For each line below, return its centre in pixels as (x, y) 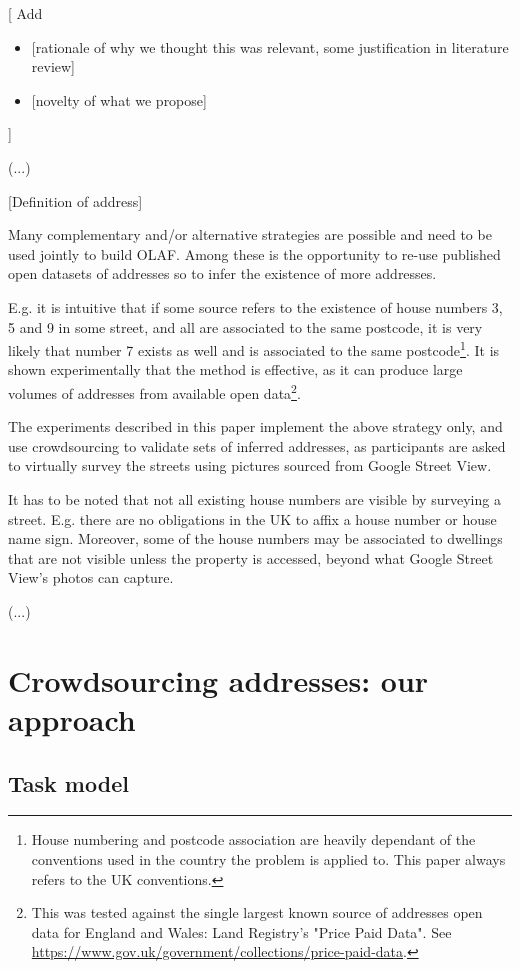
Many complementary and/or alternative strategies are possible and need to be (250, 234)
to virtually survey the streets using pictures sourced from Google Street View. (250, 465)
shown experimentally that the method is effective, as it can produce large (235, 369)
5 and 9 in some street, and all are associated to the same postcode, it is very (245, 326)
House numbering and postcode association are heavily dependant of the (253, 839)
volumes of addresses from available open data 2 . (154, 391)
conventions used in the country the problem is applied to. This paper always (268, 858)
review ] (53, 66)
